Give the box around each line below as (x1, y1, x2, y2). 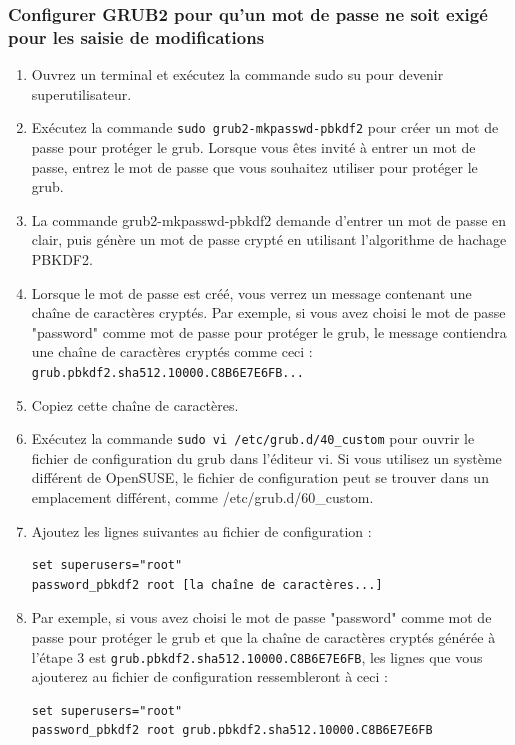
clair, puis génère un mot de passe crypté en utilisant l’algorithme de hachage (31, 229, 507, 250)
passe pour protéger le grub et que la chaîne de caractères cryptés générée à (31, 626, 496, 647)
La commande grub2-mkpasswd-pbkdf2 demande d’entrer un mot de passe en (31, 209, 507, 230)
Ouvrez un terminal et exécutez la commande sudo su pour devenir (31, 64, 444, 85)
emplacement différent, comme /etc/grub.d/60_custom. (31, 487, 374, 508)
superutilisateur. (31, 83, 132, 104)
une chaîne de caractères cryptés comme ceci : (31, 341, 313, 362)
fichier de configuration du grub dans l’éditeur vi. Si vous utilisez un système (31, 447, 502, 468)
